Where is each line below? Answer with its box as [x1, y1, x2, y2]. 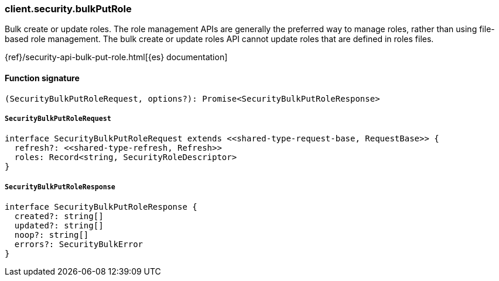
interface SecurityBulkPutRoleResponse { [5, 202, 197, 212]
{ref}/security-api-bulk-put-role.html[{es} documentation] [5, 52, 228, 63]
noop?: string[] [14, 230, 89, 240]
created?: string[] [14, 211, 104, 221]
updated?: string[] [14, 221, 104, 231]
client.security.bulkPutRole [5, 3, 132, 15]
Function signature [5, 72, 80, 83]
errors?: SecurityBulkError [14, 240, 143, 249]
